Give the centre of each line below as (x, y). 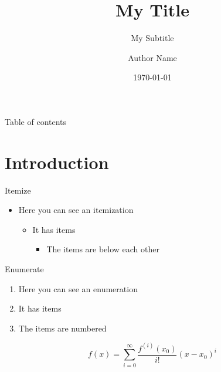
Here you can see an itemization (76, 210)
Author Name (152, 57)
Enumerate (24, 269)
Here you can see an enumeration (78, 288)
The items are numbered (62, 328)
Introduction (57, 162)
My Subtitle (152, 38)
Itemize (18, 190)
